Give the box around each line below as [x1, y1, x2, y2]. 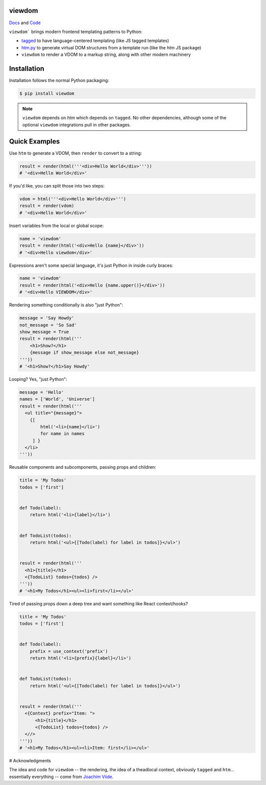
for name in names [40, 431, 85, 437]
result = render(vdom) [19, 203, 74, 209]
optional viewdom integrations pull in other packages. [22, 121, 131, 128]
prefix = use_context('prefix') [30, 648, 108, 654]
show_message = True [19, 329, 69, 335]
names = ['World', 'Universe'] [19, 396, 96, 402]
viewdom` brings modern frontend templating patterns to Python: [9, 29, 142, 35]
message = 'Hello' [19, 389, 64, 395]
